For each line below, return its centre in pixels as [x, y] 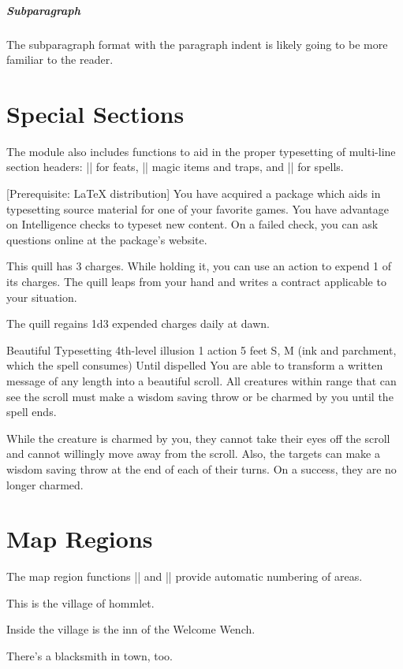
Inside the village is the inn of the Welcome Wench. [131, 629]
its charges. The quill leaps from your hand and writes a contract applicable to [196, 282]
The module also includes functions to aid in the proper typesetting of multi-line [201, 151]
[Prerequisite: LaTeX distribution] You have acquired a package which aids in [194, 193]
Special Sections [95, 113]
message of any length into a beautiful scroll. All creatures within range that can [201, 381]
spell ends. [32, 412]
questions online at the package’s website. [107, 239]
